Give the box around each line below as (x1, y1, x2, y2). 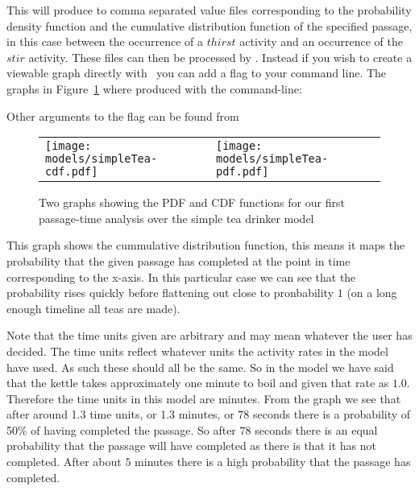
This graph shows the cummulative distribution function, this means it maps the (6, 237, 405, 254)
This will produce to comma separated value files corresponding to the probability (6, 2, 412, 18)
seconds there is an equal (255, 421, 378, 438)
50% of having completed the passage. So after (6, 421, 236, 438)
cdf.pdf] (45, 165, 98, 179)
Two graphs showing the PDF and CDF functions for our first (39, 194, 345, 211)
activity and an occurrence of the (239, 33, 403, 50)
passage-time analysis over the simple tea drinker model (39, 209, 314, 226)
